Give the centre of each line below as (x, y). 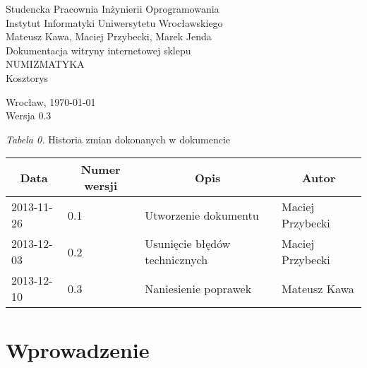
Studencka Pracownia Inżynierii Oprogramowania (113, 8)
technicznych (176, 260)
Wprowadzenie (78, 349)
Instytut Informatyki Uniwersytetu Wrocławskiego (114, 22)
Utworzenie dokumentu (202, 215)
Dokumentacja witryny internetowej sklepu (98, 50)
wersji (101, 186)
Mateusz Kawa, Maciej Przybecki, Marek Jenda (109, 36)
